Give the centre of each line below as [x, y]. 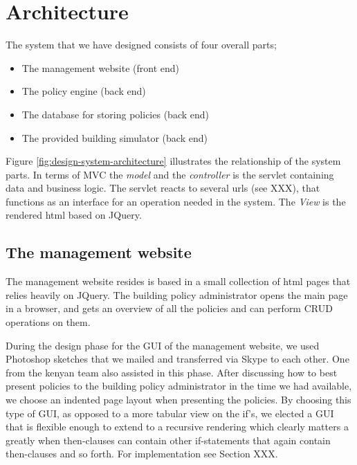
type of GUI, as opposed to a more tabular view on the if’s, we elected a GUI [170, 413]
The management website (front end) [101, 67]
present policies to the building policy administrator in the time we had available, [179, 386]
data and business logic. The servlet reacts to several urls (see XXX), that [163, 188]
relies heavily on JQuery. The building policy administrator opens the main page [177, 294]
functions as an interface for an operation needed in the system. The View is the [176, 201]
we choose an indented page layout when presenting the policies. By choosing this [178, 400]
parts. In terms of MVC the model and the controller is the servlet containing [170, 174]
